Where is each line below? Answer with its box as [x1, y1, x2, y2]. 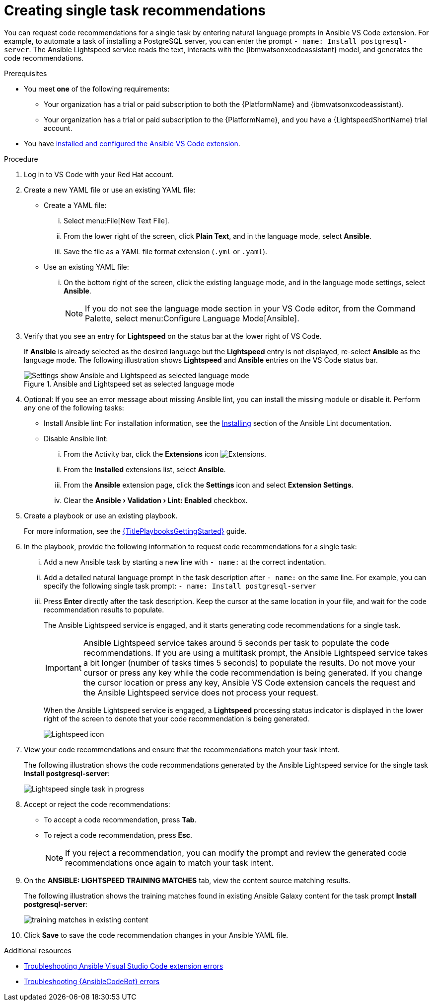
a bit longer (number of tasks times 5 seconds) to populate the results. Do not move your [83, 657, 416, 668]
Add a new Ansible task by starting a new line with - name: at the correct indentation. [44, 557, 326, 566]
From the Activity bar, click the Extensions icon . [64, 449, 266, 458]
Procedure [4, 154, 38, 163]
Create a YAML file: [44, 201, 107, 209]
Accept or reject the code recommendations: [24, 800, 170, 808]
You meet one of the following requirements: [24, 84, 170, 93]
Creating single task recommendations [4, 2, 266, 19]
